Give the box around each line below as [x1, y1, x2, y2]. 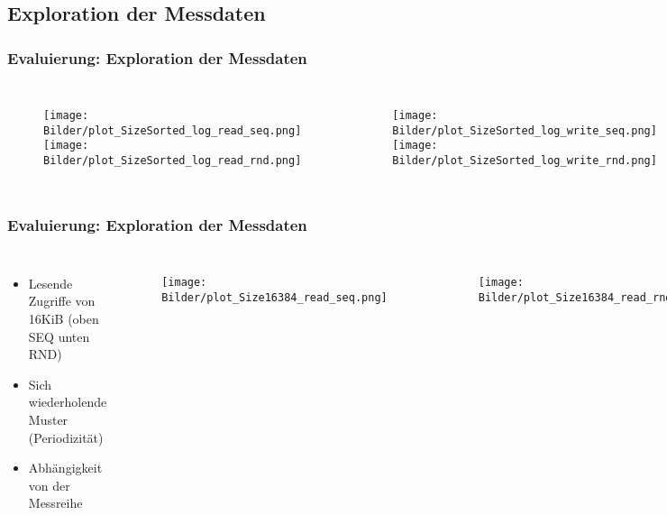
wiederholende [28, 392, 107, 411]
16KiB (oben [28, 309, 99, 328]
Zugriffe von [28, 291, 96, 310]
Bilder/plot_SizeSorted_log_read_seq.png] [43, 124, 302, 137]
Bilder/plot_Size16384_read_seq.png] [161, 290, 388, 304]
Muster [28, 410, 69, 428]
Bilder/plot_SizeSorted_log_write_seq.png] [392, 124, 657, 137]
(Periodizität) [28, 428, 104, 446]
